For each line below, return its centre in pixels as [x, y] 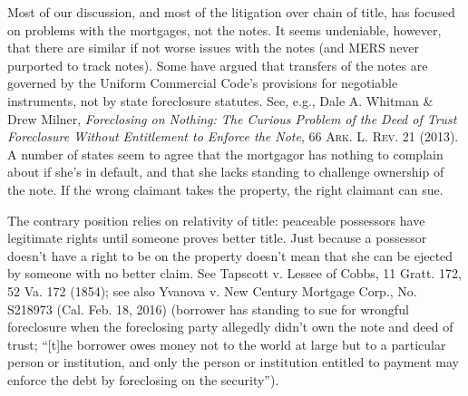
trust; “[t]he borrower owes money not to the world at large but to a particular [227, 344]
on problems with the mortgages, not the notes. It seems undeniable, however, [224, 29]
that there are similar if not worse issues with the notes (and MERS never [214, 48]
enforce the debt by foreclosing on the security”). [143, 379]
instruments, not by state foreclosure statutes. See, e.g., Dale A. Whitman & [220, 100]
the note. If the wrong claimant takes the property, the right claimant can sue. [225, 189]
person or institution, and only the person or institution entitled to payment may [233, 362]
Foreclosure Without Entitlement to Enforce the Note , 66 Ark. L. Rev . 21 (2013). [233, 136]
